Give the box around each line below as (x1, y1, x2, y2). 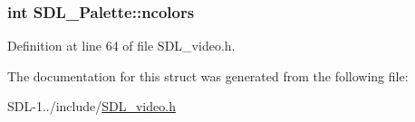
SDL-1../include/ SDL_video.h (7, 97, 176, 116)
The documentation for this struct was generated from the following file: (7, 66, 409, 85)
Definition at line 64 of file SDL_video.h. (7, 36, 236, 55)
